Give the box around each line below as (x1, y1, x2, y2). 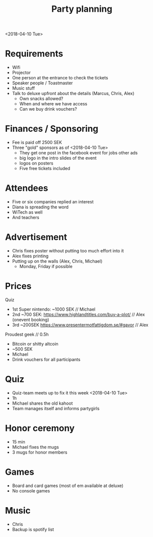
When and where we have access (19, 101, 88, 107)
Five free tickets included (19, 166, 71, 171)
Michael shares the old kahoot (12, 400, 73, 406)
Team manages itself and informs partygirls (12, 405, 100, 411)
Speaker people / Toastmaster (12, 80, 73, 86)
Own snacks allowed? (19, 96, 63, 101)
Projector (12, 70, 31, 75)
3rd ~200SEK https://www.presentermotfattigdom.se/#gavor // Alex (12, 322, 149, 328)
